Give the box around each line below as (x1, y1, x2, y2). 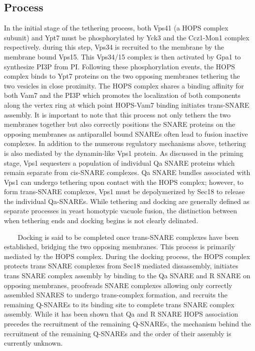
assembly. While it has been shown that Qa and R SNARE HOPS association (4, 309, 238, 319)
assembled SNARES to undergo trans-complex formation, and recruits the (4, 290, 227, 300)
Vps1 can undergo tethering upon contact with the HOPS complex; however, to (4, 176, 244, 187)
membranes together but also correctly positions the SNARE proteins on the (4, 119, 235, 129)
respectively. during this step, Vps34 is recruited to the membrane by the (4, 42, 224, 52)
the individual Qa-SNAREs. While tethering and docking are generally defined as (4, 196, 250, 206)
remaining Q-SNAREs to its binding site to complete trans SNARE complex (4, 299, 235, 309)
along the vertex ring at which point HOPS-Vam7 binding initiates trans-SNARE (4, 99, 250, 110)
